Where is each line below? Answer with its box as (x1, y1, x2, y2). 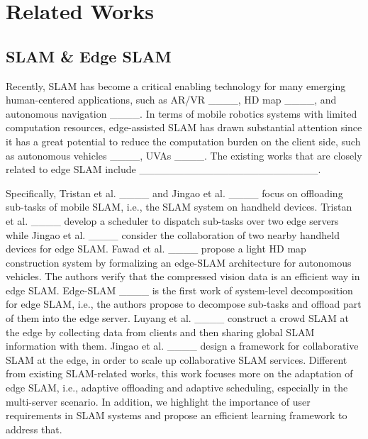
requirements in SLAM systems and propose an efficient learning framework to (6, 408, 347, 423)
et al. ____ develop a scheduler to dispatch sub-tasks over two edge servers (6, 213, 339, 228)
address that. (6, 421, 62, 436)
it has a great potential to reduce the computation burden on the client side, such (6, 133, 361, 148)
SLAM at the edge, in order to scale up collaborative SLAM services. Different (6, 352, 347, 367)
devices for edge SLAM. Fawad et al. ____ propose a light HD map (6, 241, 306, 256)
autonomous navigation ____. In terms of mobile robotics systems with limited (6, 106, 357, 121)
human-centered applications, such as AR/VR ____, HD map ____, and (6, 92, 337, 107)
